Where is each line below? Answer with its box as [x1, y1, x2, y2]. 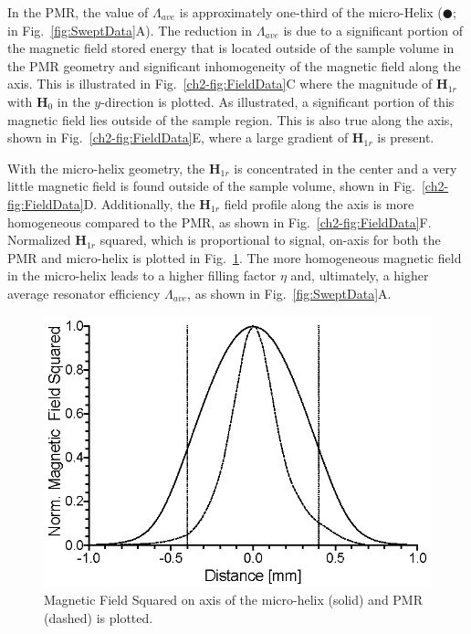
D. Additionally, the [83, 194, 195, 213]
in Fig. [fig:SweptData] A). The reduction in [7, 20, 253, 39]
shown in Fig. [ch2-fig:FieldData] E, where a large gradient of [7, 128, 349, 147]
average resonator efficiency [7, 283, 161, 302]
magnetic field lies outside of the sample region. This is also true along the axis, [7, 110, 454, 129]
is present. [377, 128, 434, 147]
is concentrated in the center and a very [234, 158, 457, 177]
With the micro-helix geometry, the [7, 158, 205, 177]
